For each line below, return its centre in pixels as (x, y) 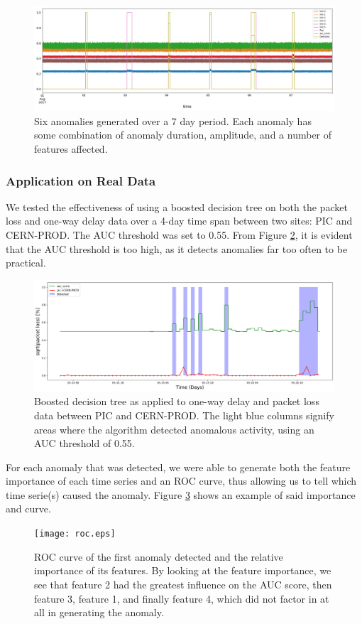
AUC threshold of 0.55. (84, 443)
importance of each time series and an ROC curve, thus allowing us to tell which (181, 481)
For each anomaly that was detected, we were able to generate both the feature (178, 467)
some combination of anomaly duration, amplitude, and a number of (183, 135)
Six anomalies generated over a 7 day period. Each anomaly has (173, 120)
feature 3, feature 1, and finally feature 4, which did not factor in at (182, 598)
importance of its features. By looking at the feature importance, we (183, 570)
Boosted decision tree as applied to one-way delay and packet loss (177, 401)
